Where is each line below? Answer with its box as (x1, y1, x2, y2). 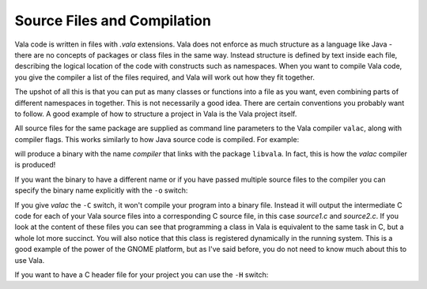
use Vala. (14, 255, 45, 265)
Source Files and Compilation (14, 12, 211, 29)
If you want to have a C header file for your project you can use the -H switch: (14, 269, 269, 280)
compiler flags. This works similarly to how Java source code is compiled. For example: (14, 134, 300, 144)
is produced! (14, 160, 56, 170)
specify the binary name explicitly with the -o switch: (14, 186, 188, 195)
